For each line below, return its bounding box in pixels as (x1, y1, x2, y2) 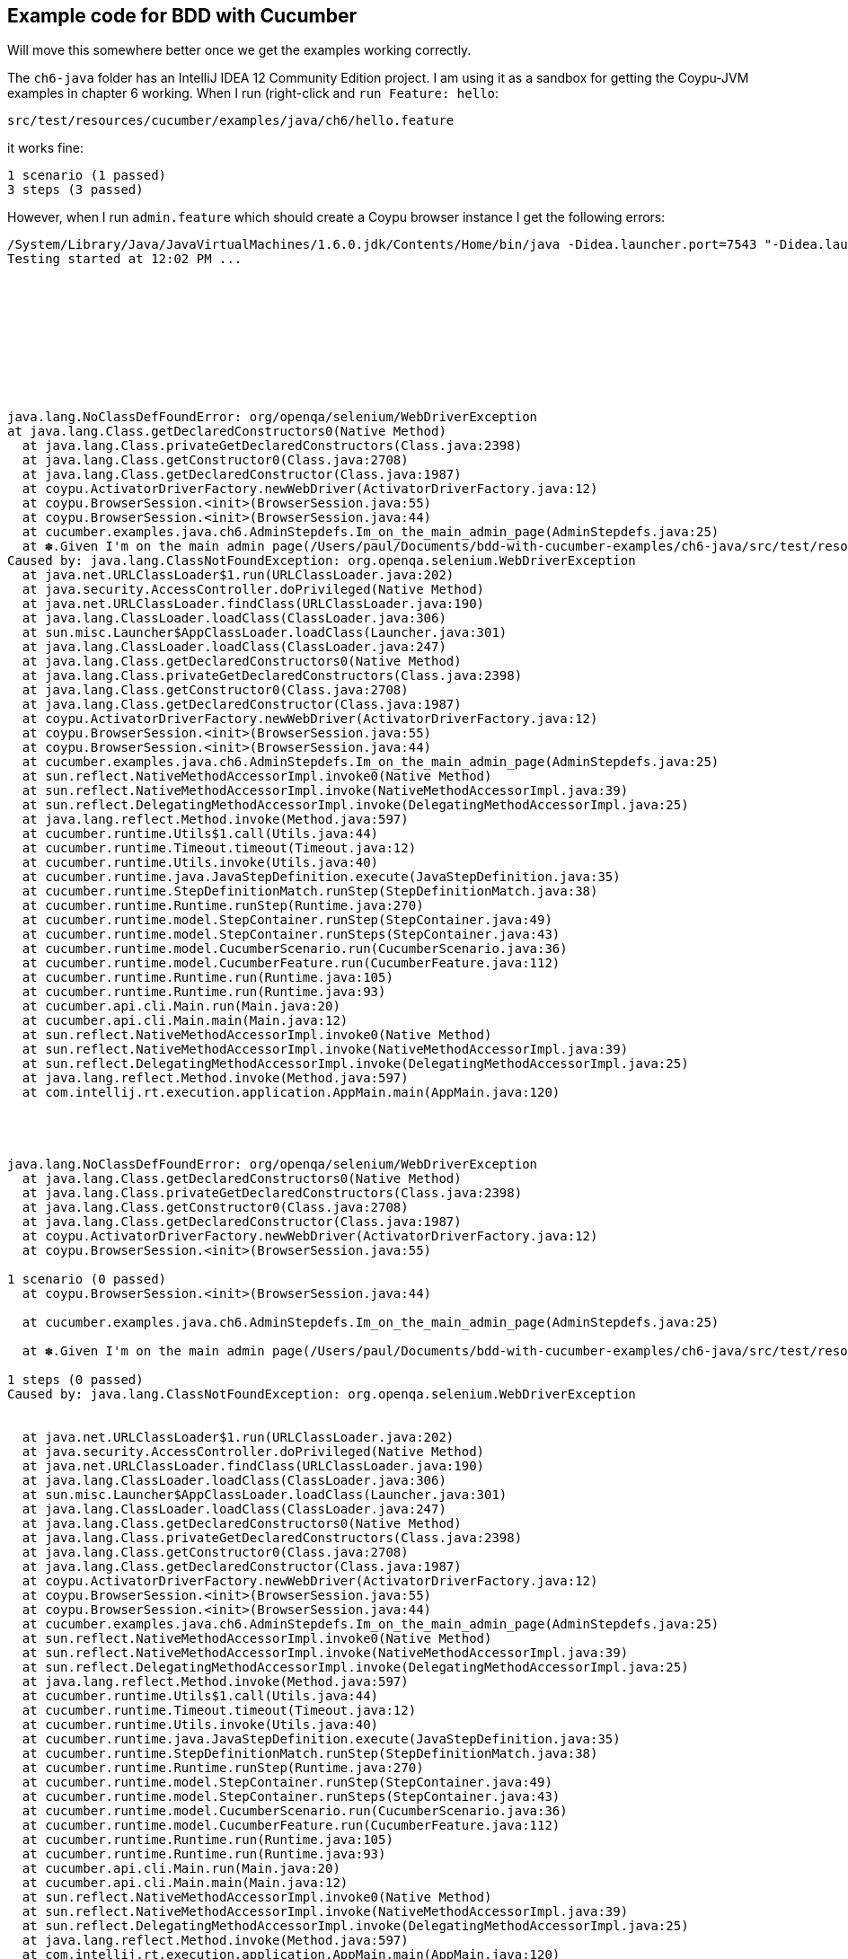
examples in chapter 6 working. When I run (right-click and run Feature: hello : (7, 85, 499, 101)
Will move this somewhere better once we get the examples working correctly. (7, 42, 472, 58)
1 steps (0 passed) (7, 1372, 144, 1388)
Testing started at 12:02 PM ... (7, 251, 243, 267)
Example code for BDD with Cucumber (7, 4, 357, 27)
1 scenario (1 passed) (7, 168, 167, 183)
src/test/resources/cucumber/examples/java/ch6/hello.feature (7, 113, 455, 128)
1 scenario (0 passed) (7, 1272, 167, 1287)
